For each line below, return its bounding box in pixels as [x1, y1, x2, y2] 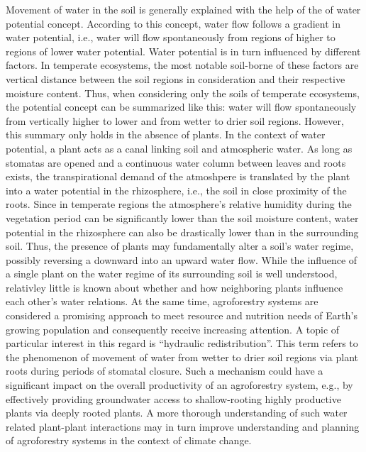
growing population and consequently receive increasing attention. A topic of [6, 321, 340, 336]
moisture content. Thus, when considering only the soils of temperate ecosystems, [6, 85, 360, 100]
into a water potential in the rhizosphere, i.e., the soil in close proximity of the [6, 182, 347, 197]
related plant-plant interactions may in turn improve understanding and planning [6, 419, 360, 434]
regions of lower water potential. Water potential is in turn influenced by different [6, 43, 361, 58]
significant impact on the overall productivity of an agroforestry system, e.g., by [6, 377, 353, 392]
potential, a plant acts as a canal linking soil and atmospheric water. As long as [6, 140, 353, 155]
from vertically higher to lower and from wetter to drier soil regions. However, [6, 113, 344, 128]
